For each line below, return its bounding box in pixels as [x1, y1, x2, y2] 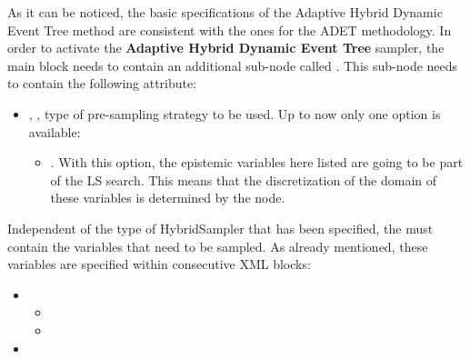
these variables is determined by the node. [50, 188, 285, 207]
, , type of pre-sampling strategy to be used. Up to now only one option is [28, 104, 441, 123]
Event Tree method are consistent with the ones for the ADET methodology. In [7, 20, 452, 39]
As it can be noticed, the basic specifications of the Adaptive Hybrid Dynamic [7, 3, 443, 21]
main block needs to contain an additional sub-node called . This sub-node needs [7, 55, 458, 75]
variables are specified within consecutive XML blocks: [7, 254, 311, 274]
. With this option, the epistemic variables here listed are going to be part [50, 153, 464, 172]
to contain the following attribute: [7, 74, 197, 93]
